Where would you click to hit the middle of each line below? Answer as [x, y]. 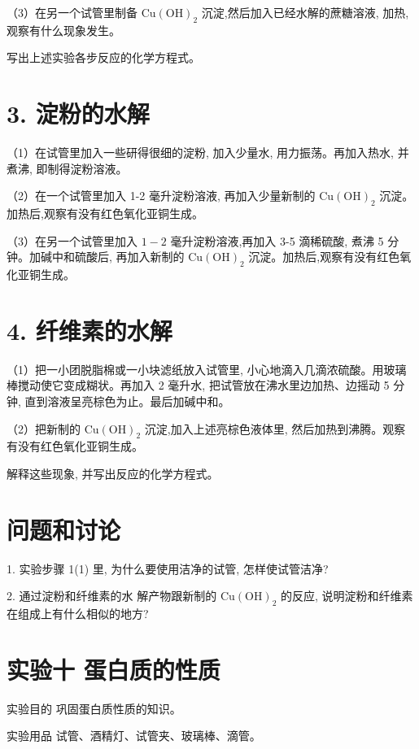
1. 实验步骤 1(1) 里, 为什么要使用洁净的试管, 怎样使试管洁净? [168, 568]
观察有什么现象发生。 [63, 30]
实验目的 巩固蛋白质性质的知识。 [94, 708]
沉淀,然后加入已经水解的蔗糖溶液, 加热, [305, 12]
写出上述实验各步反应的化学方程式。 [103, 57]
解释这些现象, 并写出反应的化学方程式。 [113, 473]
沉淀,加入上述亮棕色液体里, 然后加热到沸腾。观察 [275, 428]
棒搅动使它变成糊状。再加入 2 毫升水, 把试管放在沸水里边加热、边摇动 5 [198, 385]
